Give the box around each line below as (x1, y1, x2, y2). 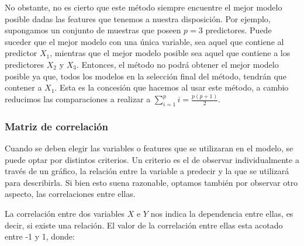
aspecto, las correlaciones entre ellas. (5, 188, 136, 200)
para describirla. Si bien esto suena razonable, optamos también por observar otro (5, 176, 298, 188)
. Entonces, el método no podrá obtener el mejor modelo (77, 58, 279, 70)
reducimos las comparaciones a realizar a (5, 93, 151, 105)
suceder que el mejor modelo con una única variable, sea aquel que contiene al (5, 35, 284, 47)
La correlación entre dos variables (5, 207, 125, 220)
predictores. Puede (205, 24, 272, 36)
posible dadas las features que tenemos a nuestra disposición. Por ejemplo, (5, 12, 271, 25)
